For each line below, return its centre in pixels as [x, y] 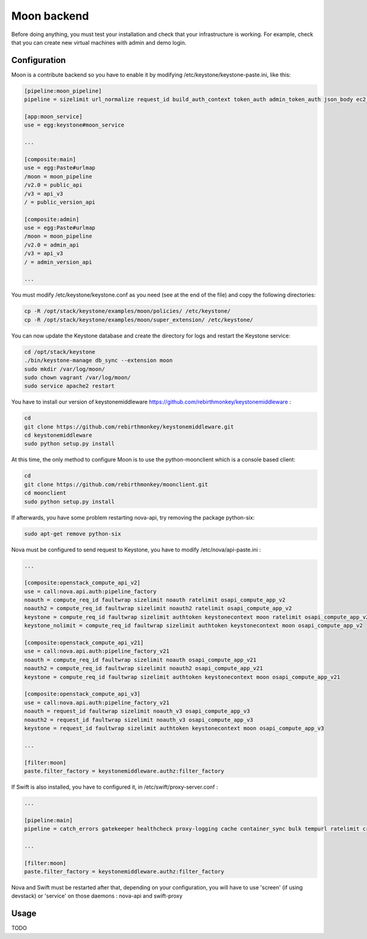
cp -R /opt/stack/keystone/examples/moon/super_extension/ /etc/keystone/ [139, 320]
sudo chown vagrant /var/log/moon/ [77, 377]
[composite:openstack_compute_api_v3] [82, 694]
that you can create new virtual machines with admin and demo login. [99, 42]
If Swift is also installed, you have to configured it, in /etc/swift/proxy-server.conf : [115, 787]
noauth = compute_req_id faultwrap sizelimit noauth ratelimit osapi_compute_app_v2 [155, 600]
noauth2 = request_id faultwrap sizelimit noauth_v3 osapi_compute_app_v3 [139, 720]
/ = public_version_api [60, 202]
